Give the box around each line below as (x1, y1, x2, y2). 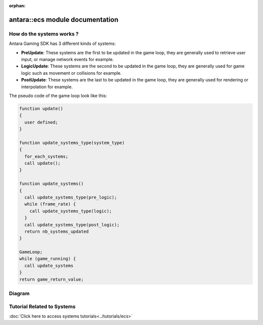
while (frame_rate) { (24, 202, 76, 207)
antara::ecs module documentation (9, 15, 119, 24)
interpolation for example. (21, 83, 73, 90)
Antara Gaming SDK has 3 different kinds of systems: (9, 41, 116, 46)
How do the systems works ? (9, 30, 79, 37)
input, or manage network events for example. (21, 56, 114, 62)
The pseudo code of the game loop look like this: (9, 93, 107, 99)
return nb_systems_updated (24, 228, 89, 234)
